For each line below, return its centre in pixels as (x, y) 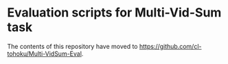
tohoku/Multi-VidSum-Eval (45, 54)
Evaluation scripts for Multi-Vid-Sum (114, 13)
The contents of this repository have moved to (73, 46)
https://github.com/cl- (170, 46)
